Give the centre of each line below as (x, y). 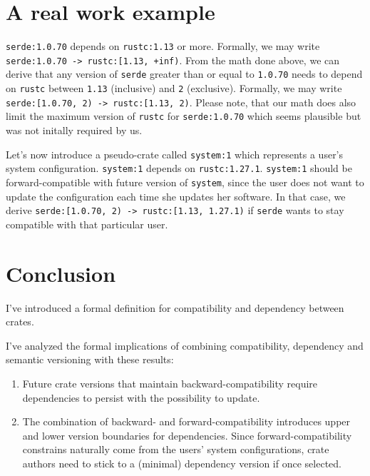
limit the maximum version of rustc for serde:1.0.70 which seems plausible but (184, 116)
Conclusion (61, 273)
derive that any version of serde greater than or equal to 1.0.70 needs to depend (184, 74)
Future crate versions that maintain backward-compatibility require (170, 383)
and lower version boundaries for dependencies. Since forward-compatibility (187, 435)
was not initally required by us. (74, 130)
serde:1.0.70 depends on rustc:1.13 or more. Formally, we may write (163, 46)
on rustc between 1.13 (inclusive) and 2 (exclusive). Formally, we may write (174, 88)
